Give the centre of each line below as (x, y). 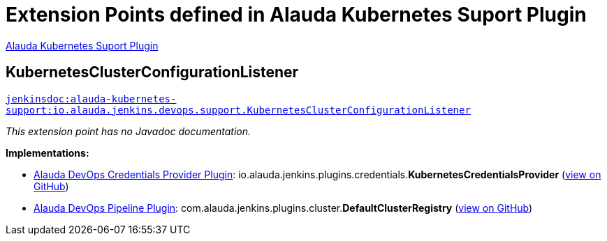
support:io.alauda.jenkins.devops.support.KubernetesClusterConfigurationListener (238, 110)
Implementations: (47, 153)
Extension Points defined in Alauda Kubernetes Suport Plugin (296, 15)
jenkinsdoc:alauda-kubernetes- (91, 99)
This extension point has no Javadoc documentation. (129, 131)
